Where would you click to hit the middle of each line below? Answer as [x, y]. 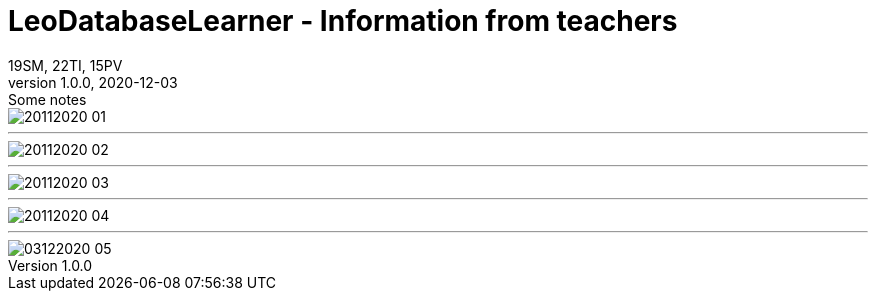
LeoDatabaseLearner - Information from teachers [343, 21]
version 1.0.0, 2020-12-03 [93, 82]
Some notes [47, 99]
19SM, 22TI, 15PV [65, 65]
